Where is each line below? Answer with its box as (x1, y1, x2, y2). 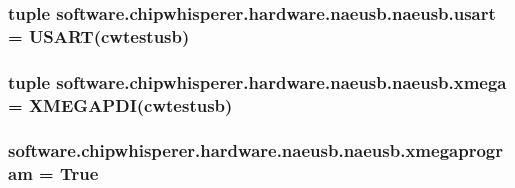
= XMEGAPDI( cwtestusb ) (8, 92, 233, 117)
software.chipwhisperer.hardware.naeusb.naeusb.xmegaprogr (8, 138, 503, 163)
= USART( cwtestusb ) (8, 23, 190, 48)
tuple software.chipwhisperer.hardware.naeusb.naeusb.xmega (8, 69, 507, 94)
